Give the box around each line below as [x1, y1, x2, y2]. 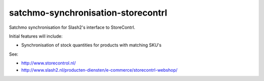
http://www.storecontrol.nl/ [21, 60, 76, 66]
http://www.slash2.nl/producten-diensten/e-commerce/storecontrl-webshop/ [21, 67, 178, 73]
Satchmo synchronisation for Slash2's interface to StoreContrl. [9, 24, 135, 30]
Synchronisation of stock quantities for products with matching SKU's [21, 42, 162, 48]
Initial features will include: [9, 33, 63, 39]
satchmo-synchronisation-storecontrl [9, 7, 167, 18]
